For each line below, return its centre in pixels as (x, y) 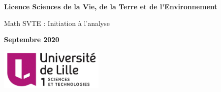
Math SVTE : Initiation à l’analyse (57, 23)
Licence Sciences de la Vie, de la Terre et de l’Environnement (111, 6)
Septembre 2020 (32, 39)
